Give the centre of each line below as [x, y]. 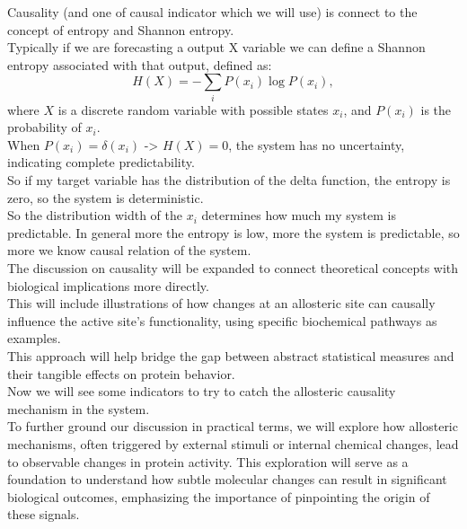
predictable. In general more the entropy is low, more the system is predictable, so [233, 232]
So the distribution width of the [95, 215]
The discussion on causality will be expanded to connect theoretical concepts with [233, 268]
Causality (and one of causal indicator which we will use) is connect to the [212, 12]
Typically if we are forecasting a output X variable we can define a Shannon [216, 47]
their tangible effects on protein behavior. [121, 373]
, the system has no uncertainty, [317, 144]
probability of [44, 127]
